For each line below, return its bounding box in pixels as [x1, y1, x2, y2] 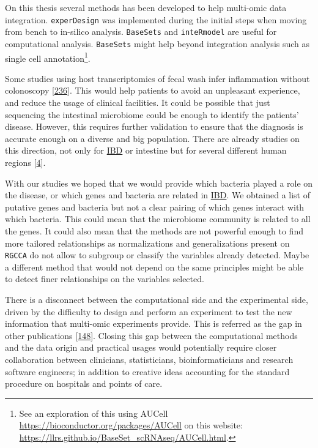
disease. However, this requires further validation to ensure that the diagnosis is [5, 120, 303, 133]
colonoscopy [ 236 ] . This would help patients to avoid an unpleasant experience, [5, 84, 300, 97]
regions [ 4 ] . [5, 155, 46, 168]
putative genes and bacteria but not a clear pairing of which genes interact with [5, 200, 305, 213]
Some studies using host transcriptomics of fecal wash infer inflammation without [5, 72, 310, 84]
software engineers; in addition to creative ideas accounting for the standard [5, 365, 290, 378]
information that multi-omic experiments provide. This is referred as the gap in [5, 317, 302, 330]
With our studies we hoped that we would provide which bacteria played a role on [5, 176, 313, 189]
